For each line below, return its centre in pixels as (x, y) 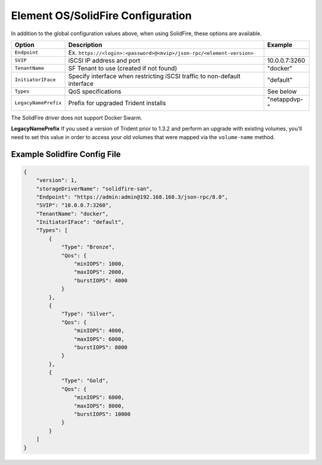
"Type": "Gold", (85, 381)
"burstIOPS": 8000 (100, 347)
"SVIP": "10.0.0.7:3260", (74, 205)
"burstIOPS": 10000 (102, 414)
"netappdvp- (285, 99)
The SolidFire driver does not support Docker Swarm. (77, 118)
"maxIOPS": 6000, (99, 339)
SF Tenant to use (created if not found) (123, 68)
